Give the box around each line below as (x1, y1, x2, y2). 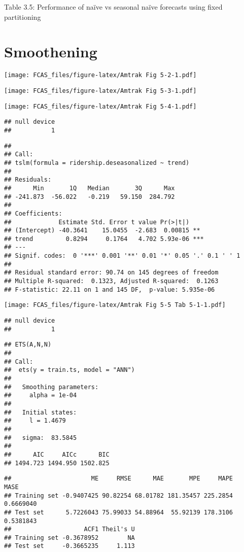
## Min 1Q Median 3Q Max (4, 184, 175, 192)
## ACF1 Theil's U (4, 526, 135, 533)
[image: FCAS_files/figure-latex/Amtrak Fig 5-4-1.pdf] (4, 102, 197, 110)
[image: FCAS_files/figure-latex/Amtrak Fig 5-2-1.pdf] (4, 72, 197, 79)
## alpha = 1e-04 (4, 392, 77, 399)
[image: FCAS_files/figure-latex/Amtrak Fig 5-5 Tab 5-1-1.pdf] (4, 301, 226, 309)
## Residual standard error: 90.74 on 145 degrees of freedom (4, 269, 219, 277)
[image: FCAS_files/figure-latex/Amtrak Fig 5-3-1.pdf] (4, 87, 197, 94)
